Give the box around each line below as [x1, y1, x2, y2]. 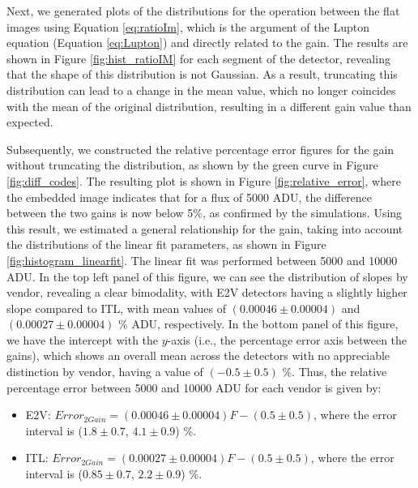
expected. [6, 113, 53, 131]
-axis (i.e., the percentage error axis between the [167, 331, 407, 348]
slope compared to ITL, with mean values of [6, 299, 227, 316]
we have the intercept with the [6, 331, 159, 348]
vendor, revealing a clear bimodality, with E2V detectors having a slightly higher [6, 284, 407, 301]
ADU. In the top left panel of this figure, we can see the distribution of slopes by [6, 268, 408, 285]
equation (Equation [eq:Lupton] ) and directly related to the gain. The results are [6, 34, 408, 51]
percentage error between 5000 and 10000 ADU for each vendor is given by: [6, 379, 382, 396]
